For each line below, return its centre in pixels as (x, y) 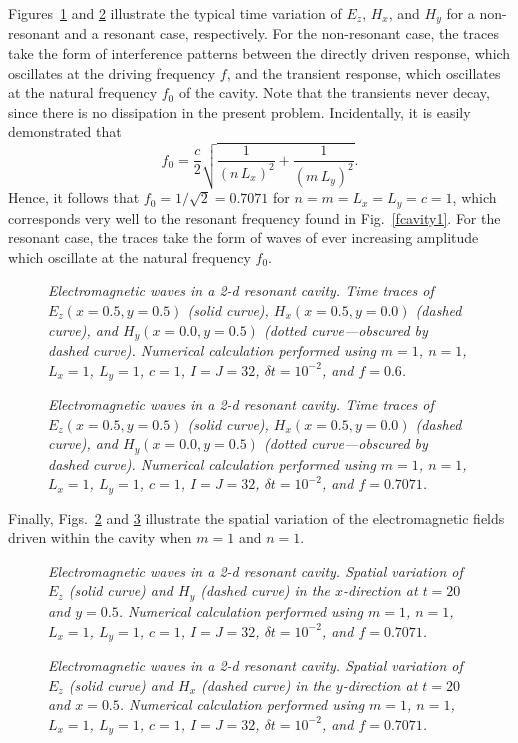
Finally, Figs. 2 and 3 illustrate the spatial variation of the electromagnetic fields (256, 517)
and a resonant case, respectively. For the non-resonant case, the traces (281, 33)
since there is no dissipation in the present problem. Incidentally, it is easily (239, 111)
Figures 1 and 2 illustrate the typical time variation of (175, 13)
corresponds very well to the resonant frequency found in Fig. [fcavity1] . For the (254, 217)
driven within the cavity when (100, 537)
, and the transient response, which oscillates (363, 72)
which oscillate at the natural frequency (129, 256)
